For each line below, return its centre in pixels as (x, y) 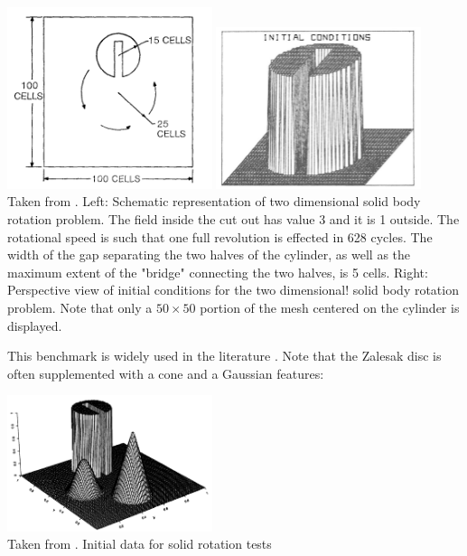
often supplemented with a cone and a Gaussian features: (166, 373)
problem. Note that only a (80, 307)
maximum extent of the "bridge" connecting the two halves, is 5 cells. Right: (218, 272)
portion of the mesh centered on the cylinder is (330, 307)
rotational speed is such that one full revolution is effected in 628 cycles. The (220, 236)
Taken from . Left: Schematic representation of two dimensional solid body (214, 201)
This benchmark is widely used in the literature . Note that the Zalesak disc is (224, 356)
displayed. (35, 325)
